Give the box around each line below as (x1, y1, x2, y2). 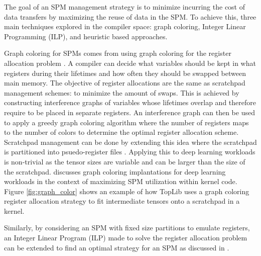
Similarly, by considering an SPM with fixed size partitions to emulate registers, (4, 222, 250, 233)
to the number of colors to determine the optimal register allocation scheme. (4, 127, 239, 137)
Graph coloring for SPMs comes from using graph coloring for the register (4, 48, 231, 58)
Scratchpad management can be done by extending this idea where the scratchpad (4, 136, 257, 147)
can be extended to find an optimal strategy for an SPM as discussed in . (4, 242, 229, 252)
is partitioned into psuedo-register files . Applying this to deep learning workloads (4, 146, 255, 157)
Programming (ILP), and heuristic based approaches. (4, 31, 168, 41)
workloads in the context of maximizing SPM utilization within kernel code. (4, 176, 237, 187)
